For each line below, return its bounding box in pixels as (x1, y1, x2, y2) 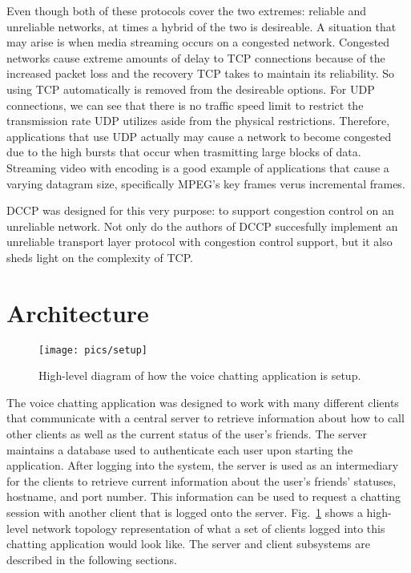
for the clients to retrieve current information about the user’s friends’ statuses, (6, 472, 397, 489)
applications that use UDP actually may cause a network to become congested (6, 127, 392, 144)
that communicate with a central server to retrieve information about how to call (6, 410, 405, 426)
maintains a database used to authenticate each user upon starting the (6, 441, 353, 458)
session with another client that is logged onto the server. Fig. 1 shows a (6, 504, 363, 521)
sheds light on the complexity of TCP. (6, 248, 193, 265)
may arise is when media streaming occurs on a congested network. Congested (6, 34, 390, 50)
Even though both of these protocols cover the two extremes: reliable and (6, 2, 366, 18)
